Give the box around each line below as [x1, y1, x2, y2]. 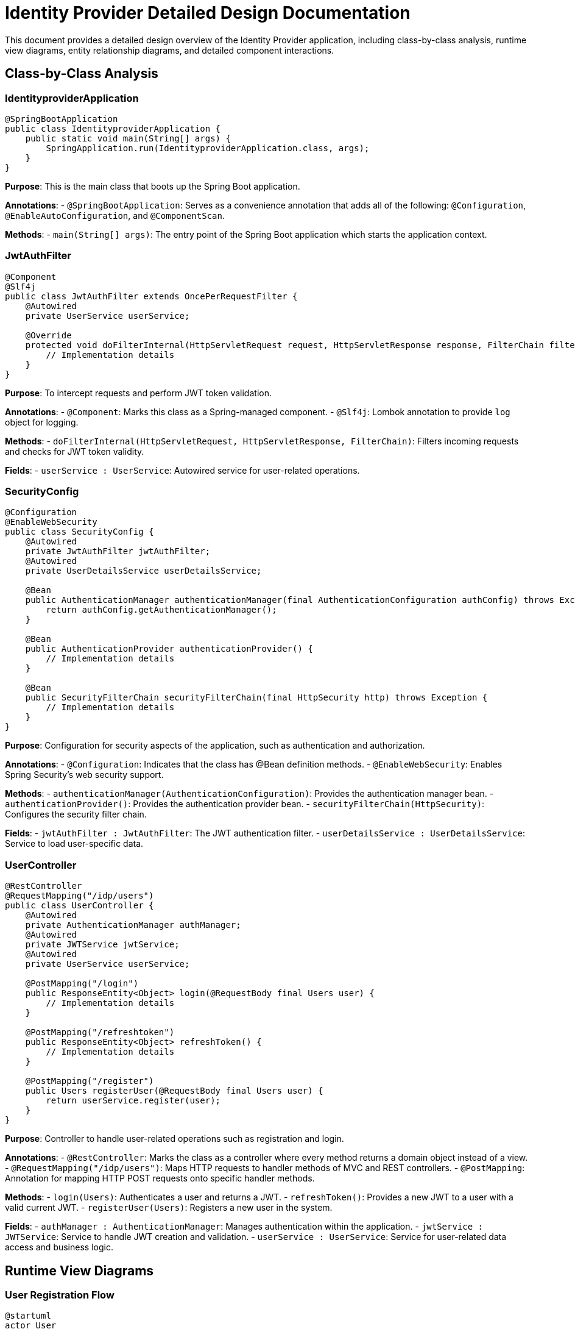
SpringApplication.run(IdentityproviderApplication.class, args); [46, 143, 370, 153]
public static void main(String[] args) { [25, 133, 231, 143]
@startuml [5, 1311, 51, 1321]
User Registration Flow [5, 1289, 115, 1302]
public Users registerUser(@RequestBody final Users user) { [25, 1086, 323, 1096]
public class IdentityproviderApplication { [5, 123, 221, 134]
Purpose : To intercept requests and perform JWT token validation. [5, 387, 272, 398]
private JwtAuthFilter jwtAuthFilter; [25, 546, 211, 557]
